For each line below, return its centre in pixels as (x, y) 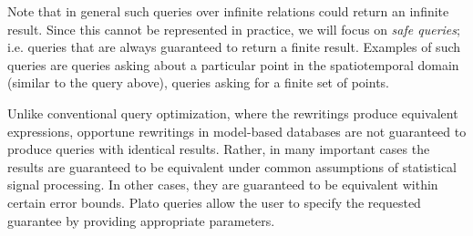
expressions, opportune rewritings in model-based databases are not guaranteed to (237, 131)
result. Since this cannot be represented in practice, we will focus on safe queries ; (234, 29)
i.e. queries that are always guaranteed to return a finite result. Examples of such (234, 47)
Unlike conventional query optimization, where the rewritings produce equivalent (233, 113)
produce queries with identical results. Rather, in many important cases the (219, 149)
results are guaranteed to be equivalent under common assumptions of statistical (232, 166)
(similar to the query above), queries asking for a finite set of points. (198, 82)
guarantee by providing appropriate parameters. (141, 220)
